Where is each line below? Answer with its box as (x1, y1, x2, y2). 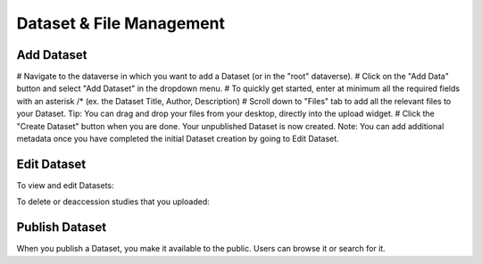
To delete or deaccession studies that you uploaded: (16, 196, 210, 207)
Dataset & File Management (16, 13, 226, 33)
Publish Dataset (16, 219, 107, 235)
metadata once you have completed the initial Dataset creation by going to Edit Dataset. (16, 134, 339, 144)
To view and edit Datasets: (16, 179, 115, 191)
